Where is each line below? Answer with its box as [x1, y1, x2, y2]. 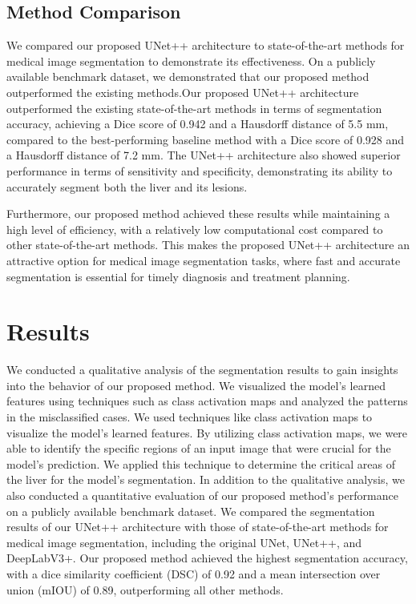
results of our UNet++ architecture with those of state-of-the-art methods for [6, 518, 389, 535]
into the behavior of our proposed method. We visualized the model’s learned [6, 376, 386, 393]
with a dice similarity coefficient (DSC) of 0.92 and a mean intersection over [6, 565, 381, 582]
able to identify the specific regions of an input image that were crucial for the [6, 440, 391, 457]
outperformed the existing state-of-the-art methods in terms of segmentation [6, 99, 382, 116]
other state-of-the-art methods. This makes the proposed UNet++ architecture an [6, 236, 410, 253]
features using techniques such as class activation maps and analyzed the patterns [6, 393, 408, 409]
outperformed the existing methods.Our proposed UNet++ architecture [6, 83, 359, 100]
